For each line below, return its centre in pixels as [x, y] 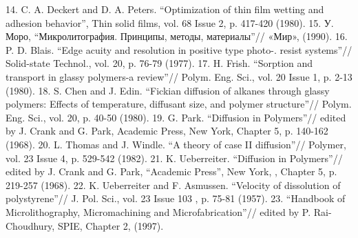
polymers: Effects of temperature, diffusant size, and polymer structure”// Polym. [179, 104]
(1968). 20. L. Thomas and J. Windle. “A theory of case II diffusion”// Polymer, [176, 144]
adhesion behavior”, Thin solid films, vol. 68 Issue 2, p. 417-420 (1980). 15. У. [170, 22]
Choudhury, [30, 225]
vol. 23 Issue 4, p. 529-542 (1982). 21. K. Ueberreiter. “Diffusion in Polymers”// [174, 158]
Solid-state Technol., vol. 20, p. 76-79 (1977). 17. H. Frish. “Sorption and [159, 63]
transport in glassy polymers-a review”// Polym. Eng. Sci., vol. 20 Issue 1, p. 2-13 [179, 76]
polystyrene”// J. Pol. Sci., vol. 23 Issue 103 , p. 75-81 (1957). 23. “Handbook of [176, 198]
